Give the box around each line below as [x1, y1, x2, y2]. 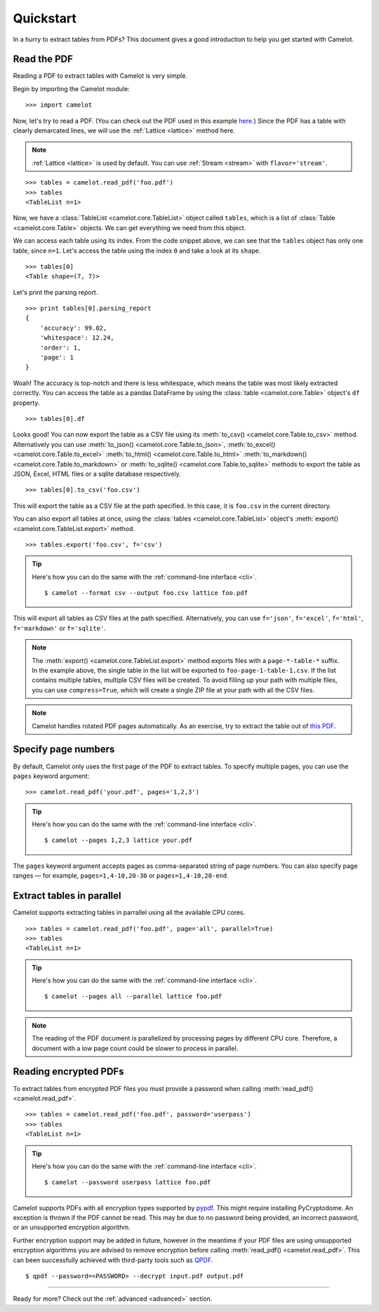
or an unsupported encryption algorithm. [13, 1223, 131, 1231]
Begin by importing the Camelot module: [13, 84, 130, 93]
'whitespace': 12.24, [39, 334, 115, 342]
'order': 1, [39, 344, 81, 352]
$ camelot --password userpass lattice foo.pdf [44, 1179, 211, 1186]
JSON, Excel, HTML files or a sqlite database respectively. [13, 469, 182, 478]
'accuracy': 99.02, [39, 323, 107, 332]
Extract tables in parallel [13, 890, 121, 902]
